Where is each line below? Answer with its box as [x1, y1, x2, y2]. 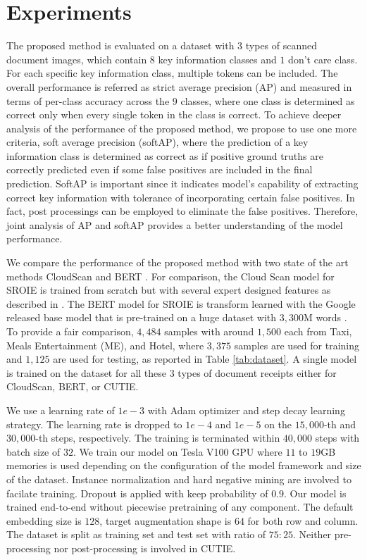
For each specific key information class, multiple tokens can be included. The [6, 66, 338, 80]
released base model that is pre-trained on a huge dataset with [6, 310, 277, 325]
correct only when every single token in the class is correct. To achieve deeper [6, 107, 342, 122]
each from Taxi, [284, 324, 352, 338]
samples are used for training [234, 337, 360, 352]
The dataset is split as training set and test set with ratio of [6, 527, 266, 542]
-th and [323, 416, 356, 431]
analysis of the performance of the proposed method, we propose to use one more [6, 120, 357, 135]
